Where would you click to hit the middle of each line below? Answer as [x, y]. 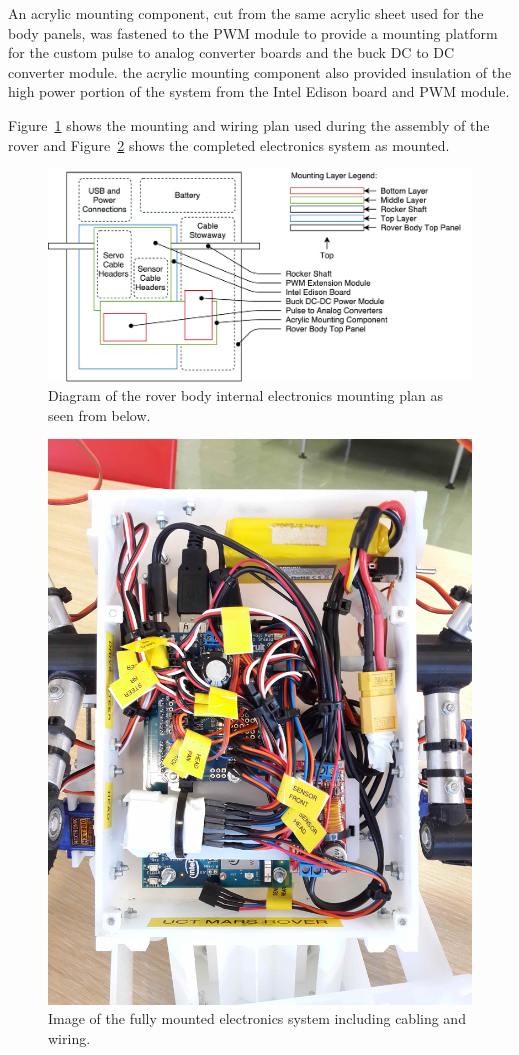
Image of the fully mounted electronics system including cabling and [257, 1018]
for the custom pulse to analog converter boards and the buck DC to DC [231, 52]
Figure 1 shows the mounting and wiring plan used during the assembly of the [249, 124]
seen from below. [99, 414]
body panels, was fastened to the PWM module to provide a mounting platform [253, 32]
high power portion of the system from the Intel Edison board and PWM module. [259, 91]
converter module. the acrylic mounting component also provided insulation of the [260, 71]
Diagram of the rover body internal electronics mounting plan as [245, 395]
